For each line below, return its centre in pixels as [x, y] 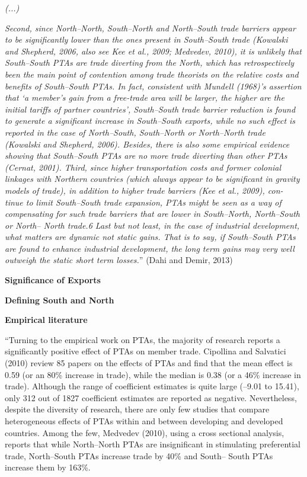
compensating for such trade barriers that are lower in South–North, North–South [152, 214]
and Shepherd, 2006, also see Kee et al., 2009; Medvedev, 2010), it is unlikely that [153, 51]
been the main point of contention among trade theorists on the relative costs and [152, 74]
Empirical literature [46, 320]
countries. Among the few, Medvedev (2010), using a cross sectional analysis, [145, 432]
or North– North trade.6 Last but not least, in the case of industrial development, [152, 225]
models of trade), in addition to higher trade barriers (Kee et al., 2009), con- [144, 190]
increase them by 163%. [48, 467]
